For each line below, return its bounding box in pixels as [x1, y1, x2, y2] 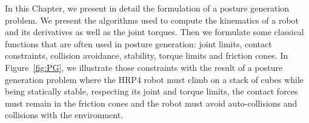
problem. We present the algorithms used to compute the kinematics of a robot [5, 13, 299, 26]
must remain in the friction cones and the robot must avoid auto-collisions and [5, 96, 297, 109]
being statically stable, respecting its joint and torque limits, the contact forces [5, 85, 298, 98]
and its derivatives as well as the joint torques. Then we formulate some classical [5, 25, 304, 38]
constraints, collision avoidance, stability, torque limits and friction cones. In [5, 49, 288, 62]
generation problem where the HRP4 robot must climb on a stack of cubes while [5, 73, 304, 85]
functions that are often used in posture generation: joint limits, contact [5, 37, 272, 50]
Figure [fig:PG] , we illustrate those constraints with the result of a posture [5, 61, 283, 73]
